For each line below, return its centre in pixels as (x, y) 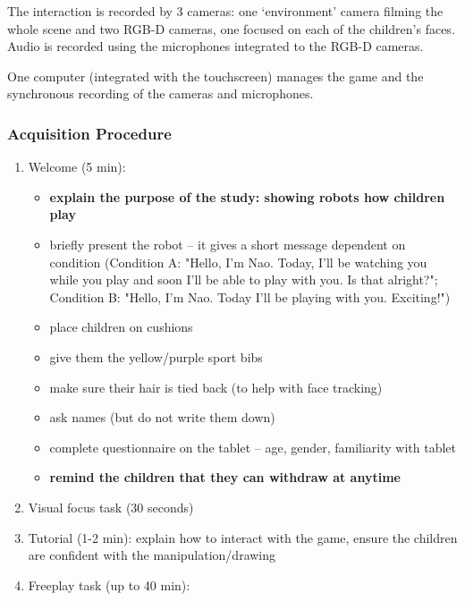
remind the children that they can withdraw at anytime (225, 477)
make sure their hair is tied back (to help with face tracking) (216, 387)
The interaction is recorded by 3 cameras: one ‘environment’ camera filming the (225, 11)
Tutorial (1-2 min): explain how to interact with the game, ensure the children (243, 537)
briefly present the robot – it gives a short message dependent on (228, 244)
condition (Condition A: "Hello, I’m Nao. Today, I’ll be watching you (238, 262)
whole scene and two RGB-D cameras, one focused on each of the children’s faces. (231, 28)
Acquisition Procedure (89, 133)
